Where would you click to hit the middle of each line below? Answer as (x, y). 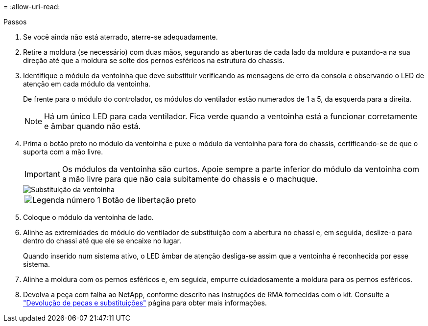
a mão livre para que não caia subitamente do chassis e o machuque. (190, 179)
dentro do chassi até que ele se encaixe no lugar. (102, 241)
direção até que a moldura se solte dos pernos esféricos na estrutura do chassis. (154, 60)
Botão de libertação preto (149, 200)
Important (42, 174)
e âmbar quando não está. (93, 126)
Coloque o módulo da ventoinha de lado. (88, 217)
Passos (15, 22)
